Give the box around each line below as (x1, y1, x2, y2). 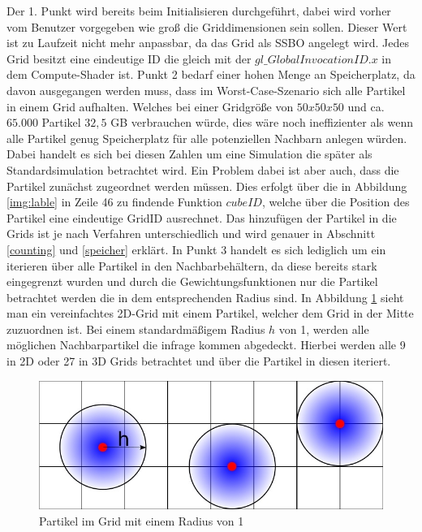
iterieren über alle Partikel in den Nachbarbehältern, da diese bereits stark (6, 257, 377, 274)
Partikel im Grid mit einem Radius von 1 (39, 512, 244, 529)
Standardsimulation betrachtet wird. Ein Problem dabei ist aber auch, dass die (6, 161, 399, 178)
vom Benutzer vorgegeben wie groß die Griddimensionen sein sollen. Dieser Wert (6, 18, 407, 35)
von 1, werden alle (278, 320, 369, 337)
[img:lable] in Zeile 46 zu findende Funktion (6, 193, 222, 210)
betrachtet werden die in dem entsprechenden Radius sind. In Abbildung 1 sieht (6, 288, 404, 305)
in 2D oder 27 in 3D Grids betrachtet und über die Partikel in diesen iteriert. (6, 353, 391, 370)
